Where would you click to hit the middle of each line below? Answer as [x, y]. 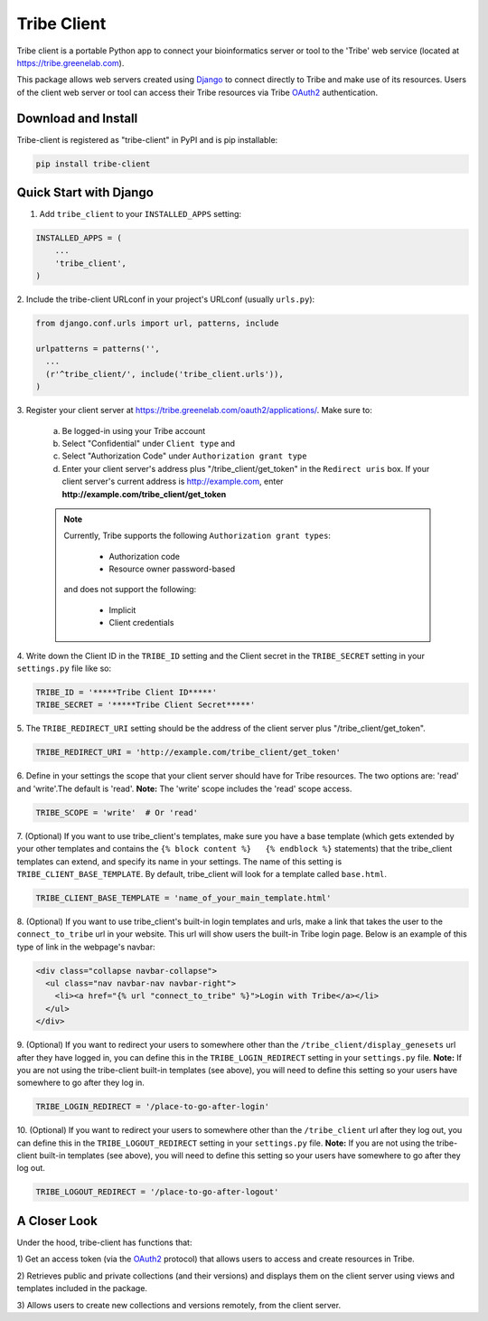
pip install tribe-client [93, 164]
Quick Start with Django [85, 193]
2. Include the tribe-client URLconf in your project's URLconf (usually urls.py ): [166, 299]
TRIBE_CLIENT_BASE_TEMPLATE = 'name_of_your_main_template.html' [183, 898]
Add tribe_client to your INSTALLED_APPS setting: [141, 214]
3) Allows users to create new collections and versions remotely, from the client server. [179, 1305]
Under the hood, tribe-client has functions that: [104, 1242]
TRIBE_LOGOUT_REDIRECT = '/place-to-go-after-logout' [157, 1192]
